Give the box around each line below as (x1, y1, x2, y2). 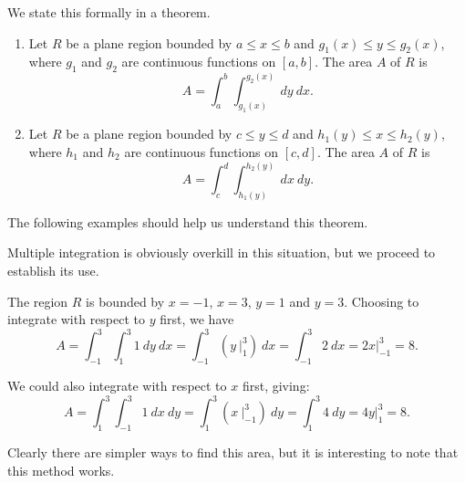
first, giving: (242, 376, 310, 395)
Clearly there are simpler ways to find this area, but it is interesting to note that (7, 443, 459, 462)
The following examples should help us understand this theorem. (7, 212, 368, 231)
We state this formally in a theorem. (7, 3, 211, 21)
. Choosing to (344, 291, 419, 310)
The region (7, 291, 68, 310)
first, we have (160, 310, 234, 329)
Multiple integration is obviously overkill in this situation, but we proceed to (7, 243, 436, 262)
